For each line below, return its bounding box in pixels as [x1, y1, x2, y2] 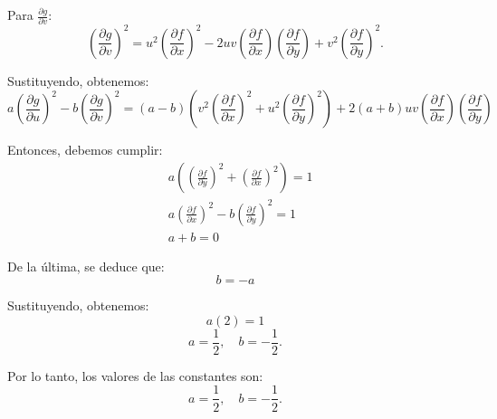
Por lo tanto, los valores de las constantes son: [7, 366, 263, 385]
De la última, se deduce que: [7, 256, 165, 275]
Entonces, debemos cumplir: [7, 140, 163, 159]
